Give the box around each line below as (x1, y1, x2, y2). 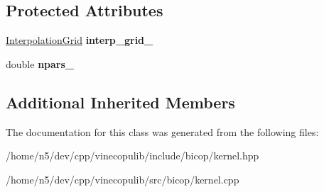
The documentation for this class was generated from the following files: (6, 124, 319, 139)
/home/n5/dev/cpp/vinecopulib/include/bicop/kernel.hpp (6, 148, 259, 163)
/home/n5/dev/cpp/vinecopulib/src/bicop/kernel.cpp (6, 171, 239, 186)
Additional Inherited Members (6, 91, 235, 113)
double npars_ (6, 56, 75, 71)
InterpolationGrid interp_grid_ (6, 33, 153, 47)
